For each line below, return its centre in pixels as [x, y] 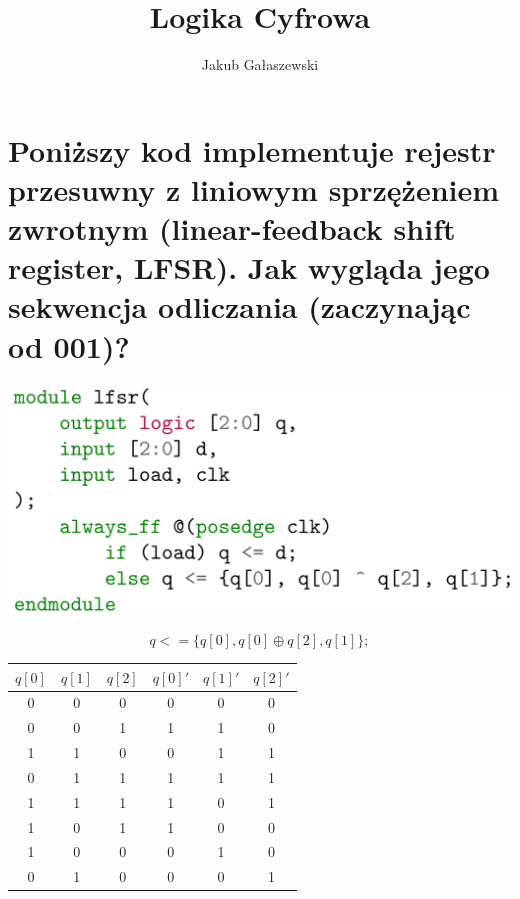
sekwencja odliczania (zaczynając [239, 306]
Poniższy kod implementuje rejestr [252, 149]
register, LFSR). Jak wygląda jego [249, 267]
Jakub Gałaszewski [260, 64]
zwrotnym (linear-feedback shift [232, 228]
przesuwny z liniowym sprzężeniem [254, 188]
